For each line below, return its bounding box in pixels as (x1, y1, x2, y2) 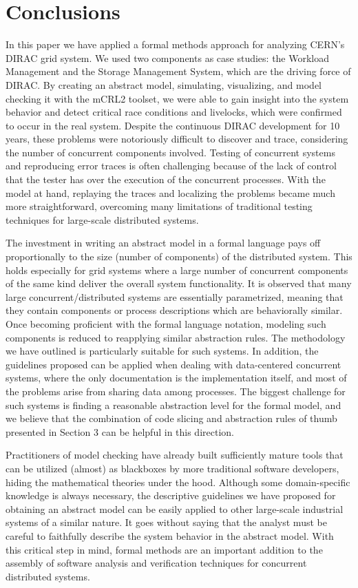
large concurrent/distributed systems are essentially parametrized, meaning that (6, 289, 344, 304)
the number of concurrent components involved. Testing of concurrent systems (6, 145, 335, 159)
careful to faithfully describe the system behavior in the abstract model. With (6, 528, 334, 543)
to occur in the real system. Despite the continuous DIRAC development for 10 (6, 118, 340, 132)
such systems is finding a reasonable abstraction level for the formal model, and (6, 397, 341, 412)
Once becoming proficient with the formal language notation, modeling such (6, 317, 326, 330)
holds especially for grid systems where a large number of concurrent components (6, 262, 348, 277)
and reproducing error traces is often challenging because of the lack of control (6, 158, 337, 173)
